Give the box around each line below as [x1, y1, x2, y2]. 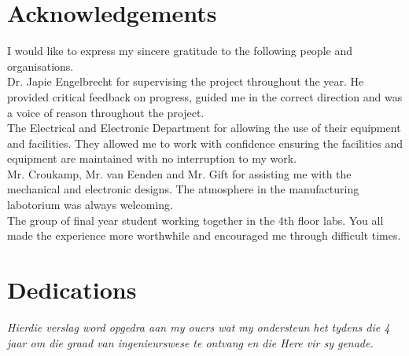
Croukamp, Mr [28, 165, 100, 182]
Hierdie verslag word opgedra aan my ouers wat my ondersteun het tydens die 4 [7, 318, 390, 335]
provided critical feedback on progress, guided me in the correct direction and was [7, 88, 403, 105]
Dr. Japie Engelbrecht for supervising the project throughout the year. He [7, 73, 364, 90]
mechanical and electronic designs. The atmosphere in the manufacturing [7, 181, 359, 197]
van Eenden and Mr [106, 165, 203, 182]
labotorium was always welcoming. [7, 196, 173, 213]
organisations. [7, 57, 74, 74]
